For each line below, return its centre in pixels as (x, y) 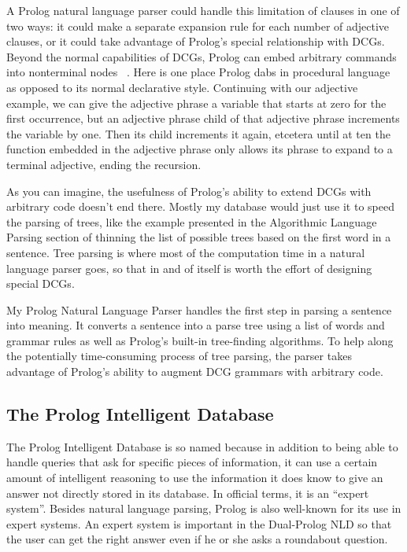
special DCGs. (41, 283)
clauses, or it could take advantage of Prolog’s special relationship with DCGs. (196, 41)
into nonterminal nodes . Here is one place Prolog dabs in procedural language (198, 72)
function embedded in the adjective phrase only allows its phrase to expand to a (200, 149)
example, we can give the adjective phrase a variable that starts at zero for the (196, 103)
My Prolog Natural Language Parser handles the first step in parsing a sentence (199, 309)
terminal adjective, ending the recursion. (104, 164)
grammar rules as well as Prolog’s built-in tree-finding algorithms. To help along (200, 340)
